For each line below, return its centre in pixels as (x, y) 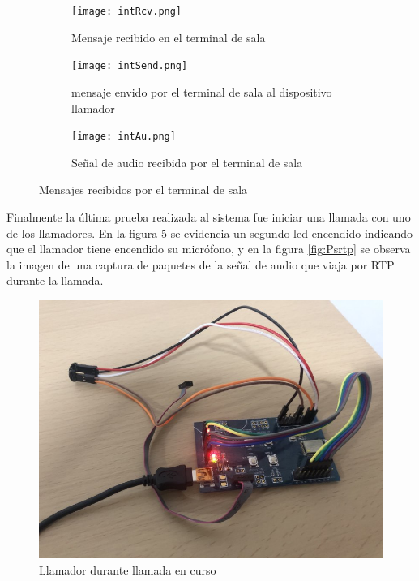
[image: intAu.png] (124, 137)
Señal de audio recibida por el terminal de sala (187, 162)
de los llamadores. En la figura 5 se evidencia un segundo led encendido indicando (210, 232)
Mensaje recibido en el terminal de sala (169, 37)
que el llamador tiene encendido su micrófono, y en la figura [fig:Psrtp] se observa (209, 249)
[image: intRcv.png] (127, 11)
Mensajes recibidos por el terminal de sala (143, 189)
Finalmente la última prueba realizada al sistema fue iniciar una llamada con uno (209, 216)
